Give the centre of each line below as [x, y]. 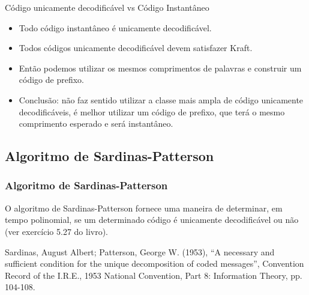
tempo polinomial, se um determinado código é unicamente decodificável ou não [152, 220]
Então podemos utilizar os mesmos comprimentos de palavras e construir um [160, 68]
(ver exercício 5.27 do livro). [57, 231]
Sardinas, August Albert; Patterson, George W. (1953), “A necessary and [140, 251]
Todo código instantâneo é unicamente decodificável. [115, 27]
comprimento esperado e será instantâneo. [96, 123]
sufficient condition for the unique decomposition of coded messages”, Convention [154, 263]
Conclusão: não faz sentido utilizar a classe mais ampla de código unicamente [161, 99]
